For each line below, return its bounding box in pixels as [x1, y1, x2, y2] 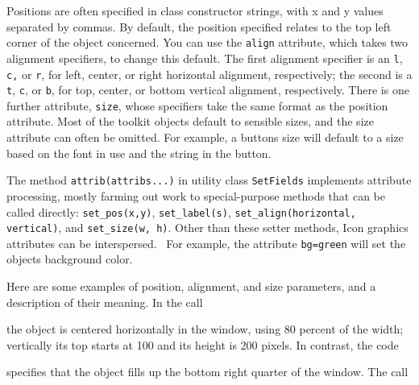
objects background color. [6, 250, 133, 267]
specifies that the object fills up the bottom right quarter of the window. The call [6, 363, 409, 380]
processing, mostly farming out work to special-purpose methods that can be [6, 187, 386, 204]
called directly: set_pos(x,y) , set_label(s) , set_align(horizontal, [6, 203, 356, 220]
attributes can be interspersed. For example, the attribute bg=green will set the [6, 234, 406, 251]
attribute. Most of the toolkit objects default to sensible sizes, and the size [6, 113, 374, 130]
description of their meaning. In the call [6, 293, 203, 310]
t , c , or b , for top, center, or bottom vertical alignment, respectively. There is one [6, 81, 409, 98]
